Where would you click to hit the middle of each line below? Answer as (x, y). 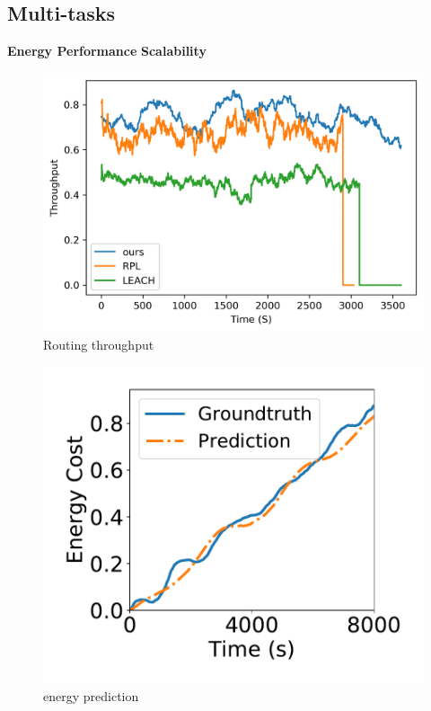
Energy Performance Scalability (107, 51)
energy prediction (91, 696)
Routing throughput (99, 344)
